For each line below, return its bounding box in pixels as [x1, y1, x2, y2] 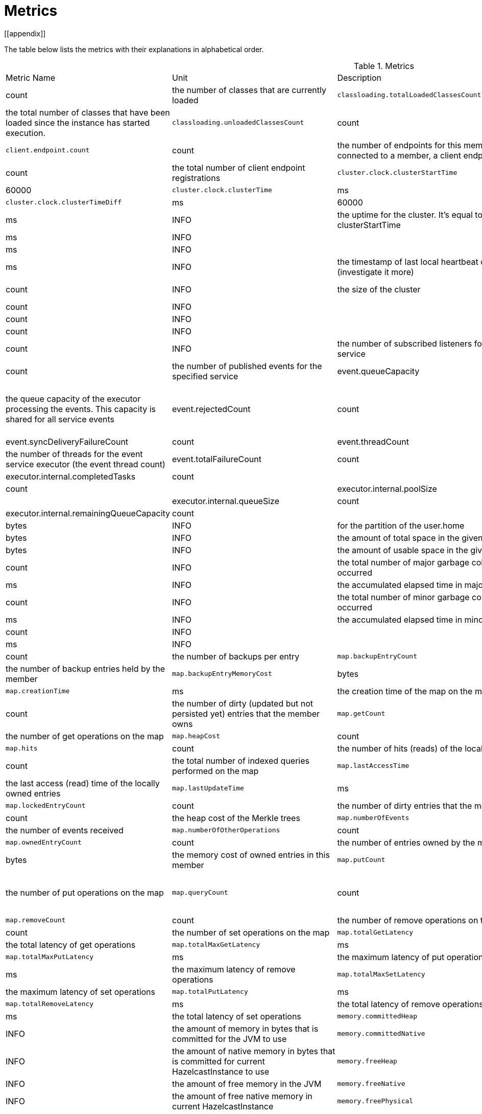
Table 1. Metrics [354, 60, 414, 71]
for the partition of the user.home [337, 520, 465, 531]
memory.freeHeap [337, 1057, 397, 1065]
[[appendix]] [4, 29, 46, 38]
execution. [6, 127, 46, 138]
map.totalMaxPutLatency [6, 953, 94, 961]
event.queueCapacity [337, 366, 420, 376]
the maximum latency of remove [172, 964, 296, 974]
